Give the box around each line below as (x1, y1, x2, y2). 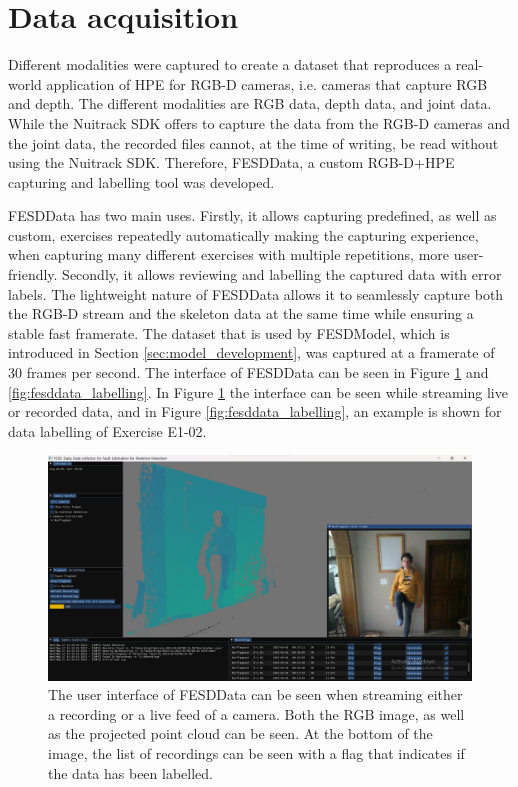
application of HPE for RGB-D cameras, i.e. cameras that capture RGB (46, 73, 488, 94)
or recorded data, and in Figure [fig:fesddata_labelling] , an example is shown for (8, 401, 502, 422)
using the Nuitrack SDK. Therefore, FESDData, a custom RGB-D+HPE (8, 152, 455, 173)
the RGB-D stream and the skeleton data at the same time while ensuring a (8, 303, 474, 324)
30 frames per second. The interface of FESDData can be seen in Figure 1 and (8, 362, 489, 383)
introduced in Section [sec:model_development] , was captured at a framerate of (8, 342, 495, 363)
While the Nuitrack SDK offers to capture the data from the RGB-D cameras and (8, 112, 511, 133)
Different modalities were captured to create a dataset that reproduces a (8, 54, 452, 75)
